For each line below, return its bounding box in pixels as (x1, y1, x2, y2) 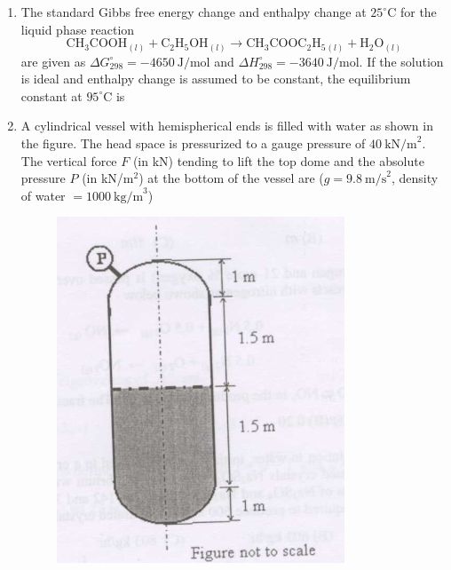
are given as (20, 51, 86, 70)
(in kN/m (82, 169, 134, 187)
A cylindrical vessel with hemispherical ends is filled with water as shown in (20, 116, 433, 135)
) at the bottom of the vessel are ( (138, 169, 324, 187)
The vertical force (20, 151, 117, 170)
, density (391, 169, 439, 187)
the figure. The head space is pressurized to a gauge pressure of (20, 134, 366, 153)
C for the (387, 3, 437, 20)
